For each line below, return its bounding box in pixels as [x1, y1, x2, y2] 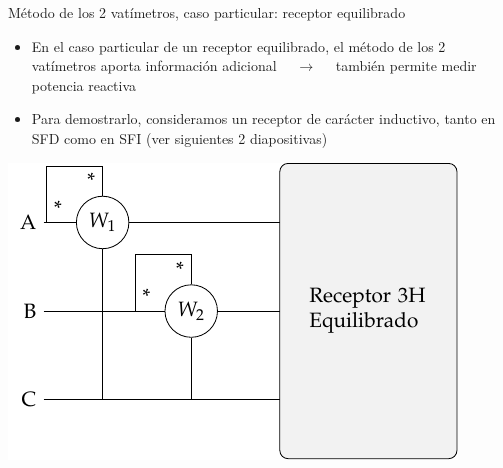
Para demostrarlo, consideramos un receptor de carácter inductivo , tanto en [31, 108, 496, 129]
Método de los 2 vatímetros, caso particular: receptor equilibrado [8, 2, 406, 22]
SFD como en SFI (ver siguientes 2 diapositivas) [31, 127, 328, 148]
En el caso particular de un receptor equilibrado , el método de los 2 [31, 35, 446, 56]
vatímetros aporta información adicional [31, 55, 277, 76]
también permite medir [335, 55, 477, 76]
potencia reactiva [31, 74, 137, 95]
